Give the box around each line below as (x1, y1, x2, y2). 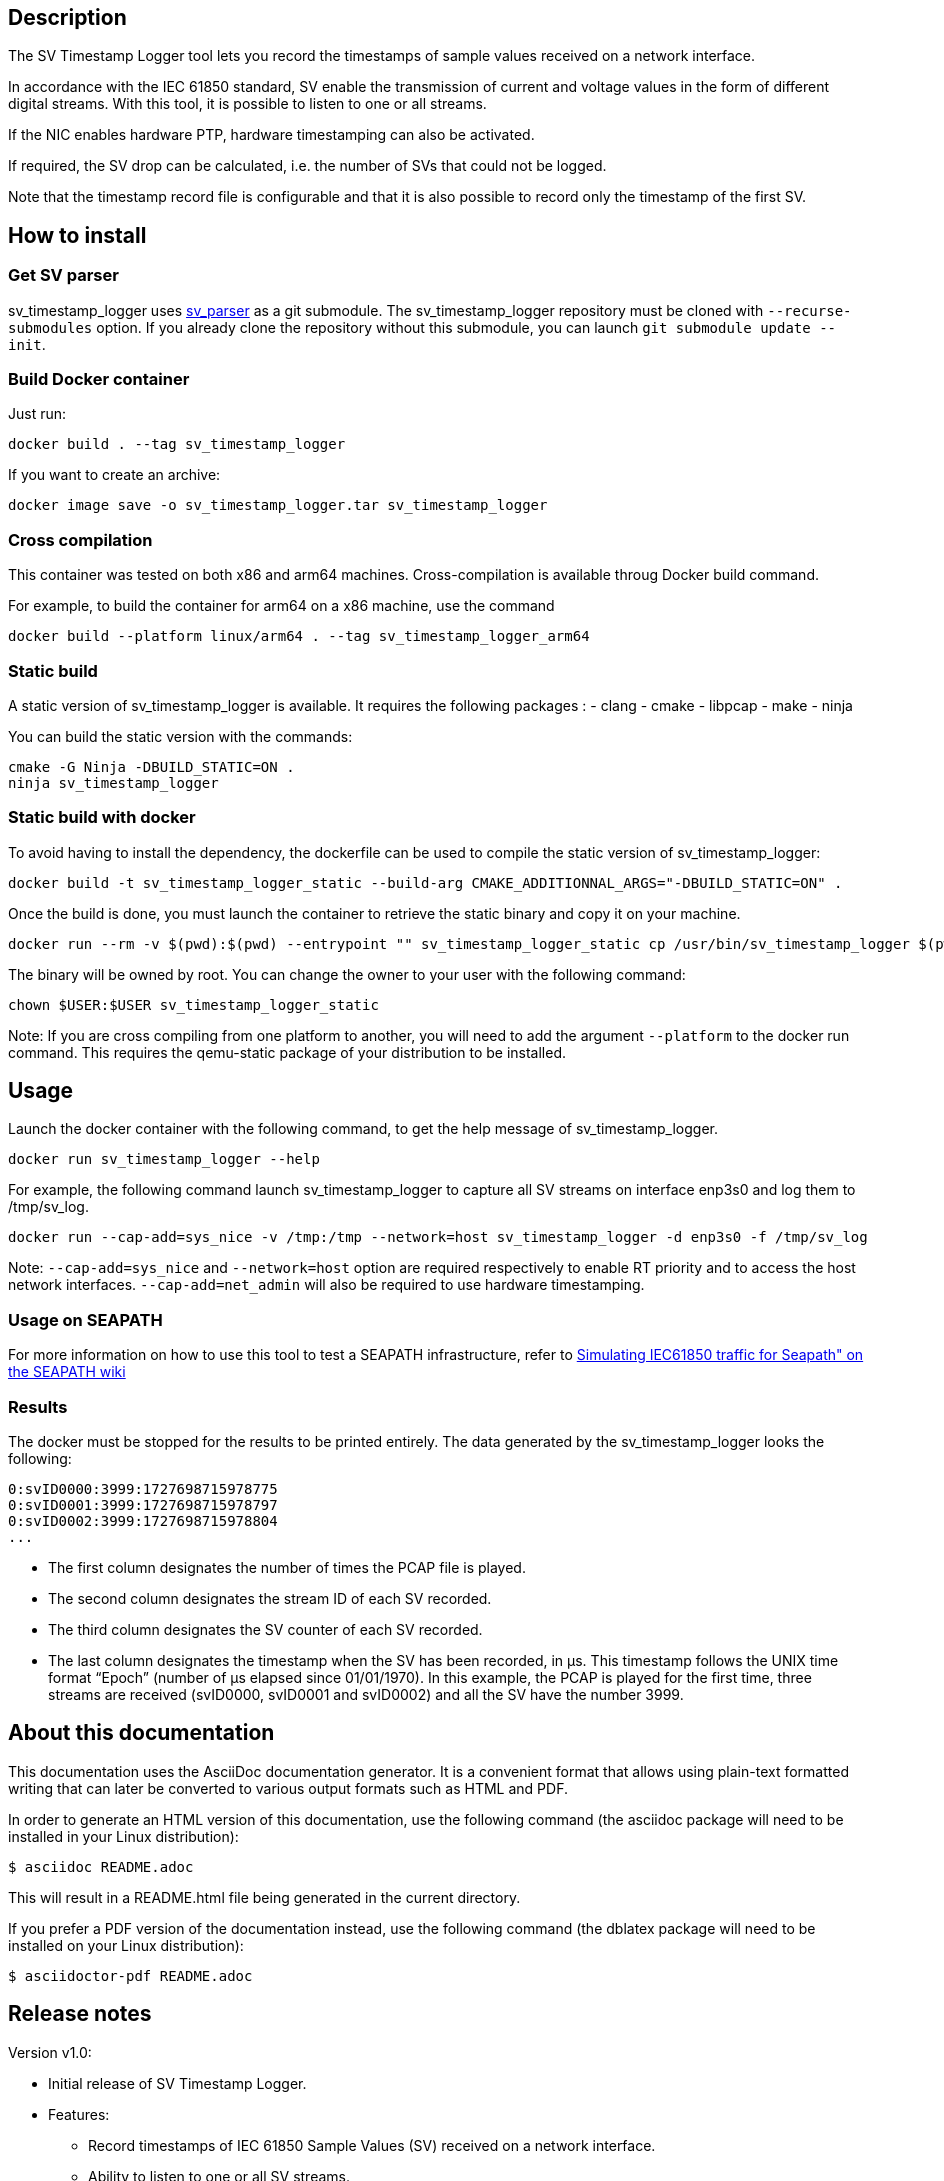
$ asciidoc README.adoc (8, 1858, 194, 1875)
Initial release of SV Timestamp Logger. (48, 2074, 307, 2092)
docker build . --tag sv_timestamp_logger (8, 436, 346, 453)
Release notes (8, 2001, 152, 2027)
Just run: (8, 405, 67, 423)
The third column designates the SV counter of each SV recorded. (48, 1620, 483, 1638)
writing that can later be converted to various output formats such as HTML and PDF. (8, 1779, 568, 1797)
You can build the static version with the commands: (8, 727, 353, 745)
